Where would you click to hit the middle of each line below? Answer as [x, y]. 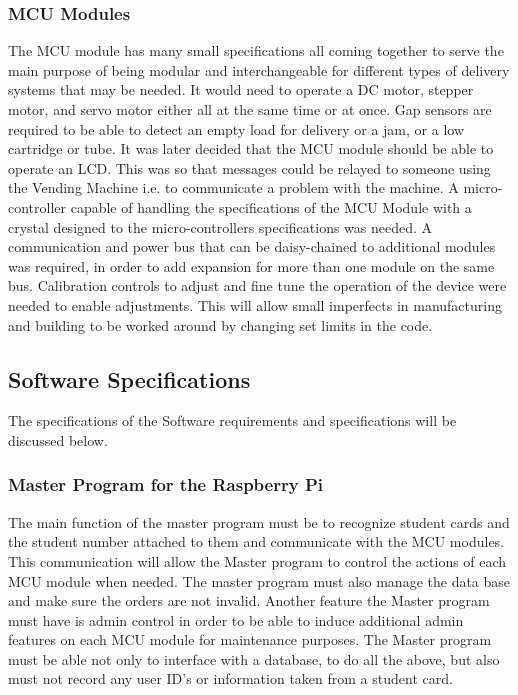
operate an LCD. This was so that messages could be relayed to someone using [249, 167]
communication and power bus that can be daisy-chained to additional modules [252, 246]
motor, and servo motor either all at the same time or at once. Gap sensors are [250, 109]
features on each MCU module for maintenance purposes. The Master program [250, 639]
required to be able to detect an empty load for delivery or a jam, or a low [236, 128]
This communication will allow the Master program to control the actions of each [257, 560]
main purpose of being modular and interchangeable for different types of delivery [259, 69]
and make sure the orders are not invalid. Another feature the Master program [249, 600]
